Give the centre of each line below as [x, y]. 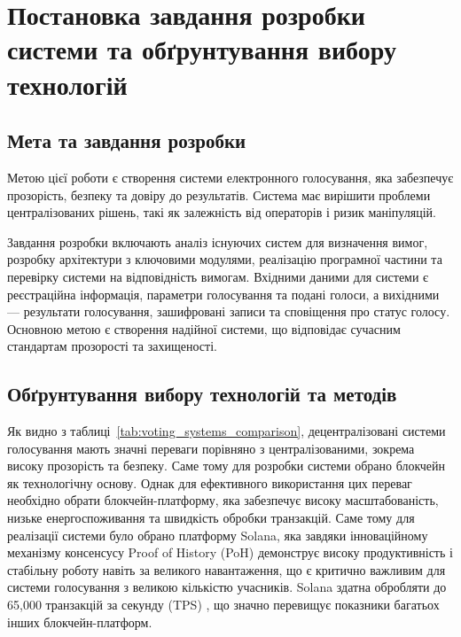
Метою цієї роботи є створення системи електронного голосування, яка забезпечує [230, 177]
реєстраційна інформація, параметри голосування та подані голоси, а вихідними [223, 294]
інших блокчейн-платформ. [80, 621]
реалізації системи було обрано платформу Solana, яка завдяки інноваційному [218, 535]
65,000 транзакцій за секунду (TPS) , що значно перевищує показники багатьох [223, 605]
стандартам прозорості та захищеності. [112, 346]
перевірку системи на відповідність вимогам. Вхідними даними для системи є [218, 276]
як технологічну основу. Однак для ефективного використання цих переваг [210, 482]
